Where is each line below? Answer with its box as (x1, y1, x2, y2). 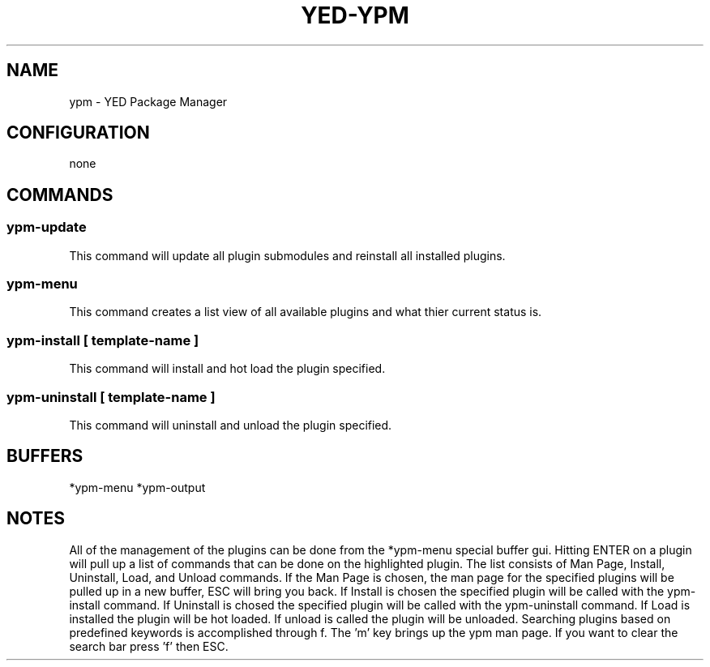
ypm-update (6, 219, 87, 236)
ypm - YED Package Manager (69, 94, 228, 109)
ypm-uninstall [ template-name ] (6, 388, 216, 405)
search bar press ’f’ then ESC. (69, 639, 229, 653)
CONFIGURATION (6, 122, 150, 143)
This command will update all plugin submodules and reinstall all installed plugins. (69, 248, 506, 263)
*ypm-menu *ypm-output (69, 480, 206, 494)
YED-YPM (301, 2, 409, 29)
